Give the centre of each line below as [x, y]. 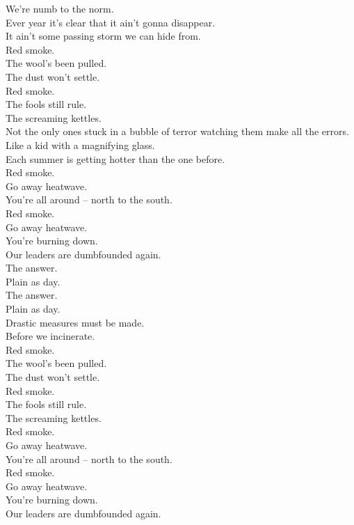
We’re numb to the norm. [60, 8]
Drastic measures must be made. [75, 322]
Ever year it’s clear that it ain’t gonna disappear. [111, 22]
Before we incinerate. [50, 336]
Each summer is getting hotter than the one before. [115, 158]
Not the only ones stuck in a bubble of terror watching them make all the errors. [177, 131]
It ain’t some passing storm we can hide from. [103, 36]
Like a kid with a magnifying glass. [80, 144]
